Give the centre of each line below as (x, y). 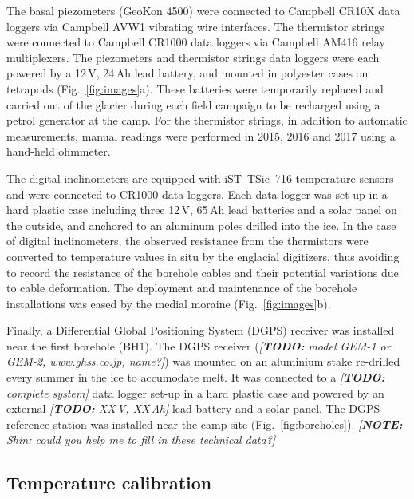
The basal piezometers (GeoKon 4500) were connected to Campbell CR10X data (203, 10)
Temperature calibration (109, 483)
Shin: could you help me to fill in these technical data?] (141, 440)
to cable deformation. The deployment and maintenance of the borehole (182, 288)
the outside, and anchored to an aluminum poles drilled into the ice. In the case (201, 225)
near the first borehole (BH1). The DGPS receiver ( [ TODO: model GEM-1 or (199, 345)
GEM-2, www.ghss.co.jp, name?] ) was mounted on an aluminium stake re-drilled (203, 361)
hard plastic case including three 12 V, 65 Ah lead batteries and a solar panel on (202, 210)
